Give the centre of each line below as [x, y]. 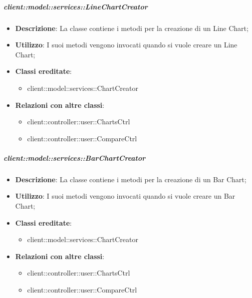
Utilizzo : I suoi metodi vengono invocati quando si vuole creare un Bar [125, 196]
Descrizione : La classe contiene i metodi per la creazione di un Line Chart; [132, 28]
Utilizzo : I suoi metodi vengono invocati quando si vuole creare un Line [126, 45]
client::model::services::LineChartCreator [76, 6]
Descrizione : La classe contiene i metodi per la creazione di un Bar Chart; [131, 179]
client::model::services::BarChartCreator [75, 157]
